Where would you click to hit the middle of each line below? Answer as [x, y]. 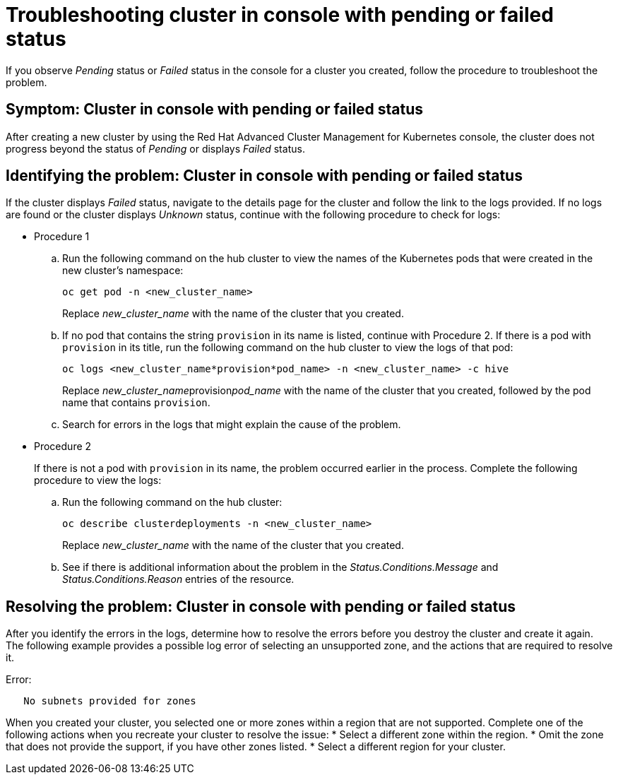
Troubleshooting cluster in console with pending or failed [280, 15]
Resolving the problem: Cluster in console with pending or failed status [261, 606]
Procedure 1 [62, 237]
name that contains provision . [136, 403]
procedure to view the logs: [98, 480]
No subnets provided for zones [110, 701]
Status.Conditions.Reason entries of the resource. [178, 579]
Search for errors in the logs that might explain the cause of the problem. [232, 425]
